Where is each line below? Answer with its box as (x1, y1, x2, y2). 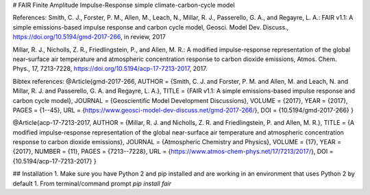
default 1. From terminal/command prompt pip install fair (12, 179, 171, 187)
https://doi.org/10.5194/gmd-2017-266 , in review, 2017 (12, 33, 166, 41)
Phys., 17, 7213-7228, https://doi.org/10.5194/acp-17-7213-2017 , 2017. (12, 65, 208, 73)
